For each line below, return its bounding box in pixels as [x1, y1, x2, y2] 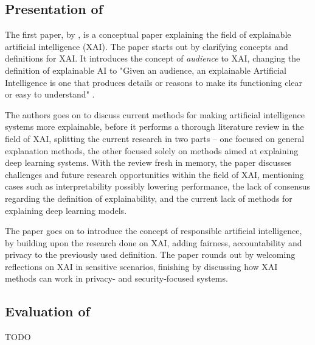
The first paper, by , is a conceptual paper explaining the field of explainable [5, 28, 291, 41]
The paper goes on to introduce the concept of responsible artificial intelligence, [5, 224, 302, 237]
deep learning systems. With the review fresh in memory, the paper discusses [5, 156, 291, 169]
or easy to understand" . [5, 88, 95, 101]
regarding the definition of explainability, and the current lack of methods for [5, 191, 292, 204]
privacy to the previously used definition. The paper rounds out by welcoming [5, 248, 296, 261]
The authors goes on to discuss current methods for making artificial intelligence [5, 108, 305, 121]
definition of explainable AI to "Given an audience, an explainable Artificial [5, 63, 286, 76]
